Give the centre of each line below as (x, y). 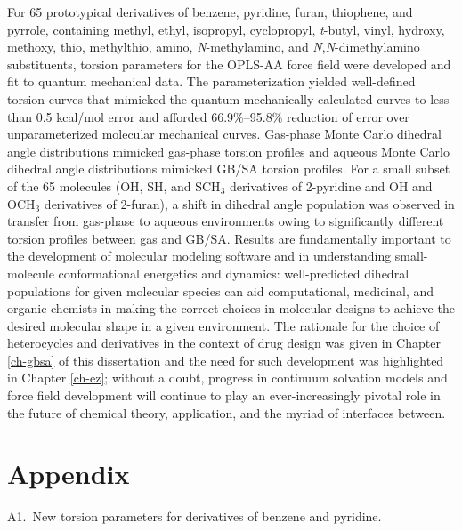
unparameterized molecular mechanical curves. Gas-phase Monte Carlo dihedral (224, 134)
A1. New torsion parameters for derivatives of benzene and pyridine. (195, 516)
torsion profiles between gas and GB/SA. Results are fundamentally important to (229, 238)
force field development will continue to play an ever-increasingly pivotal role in (224, 395)
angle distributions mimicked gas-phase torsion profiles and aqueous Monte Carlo (228, 151)
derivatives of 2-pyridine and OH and (331, 185)
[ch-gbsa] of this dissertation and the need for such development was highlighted (226, 360)
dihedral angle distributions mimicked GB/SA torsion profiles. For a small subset (229, 169)
